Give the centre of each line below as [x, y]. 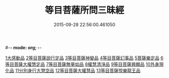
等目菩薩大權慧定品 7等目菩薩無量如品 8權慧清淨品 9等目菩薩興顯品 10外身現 [84, 64]
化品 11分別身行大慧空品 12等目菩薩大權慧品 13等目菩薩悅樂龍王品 [73, 70]
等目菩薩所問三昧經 [84, 10]
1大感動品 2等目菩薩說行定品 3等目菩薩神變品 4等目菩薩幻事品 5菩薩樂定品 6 [84, 58]
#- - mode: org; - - [23, 47]
